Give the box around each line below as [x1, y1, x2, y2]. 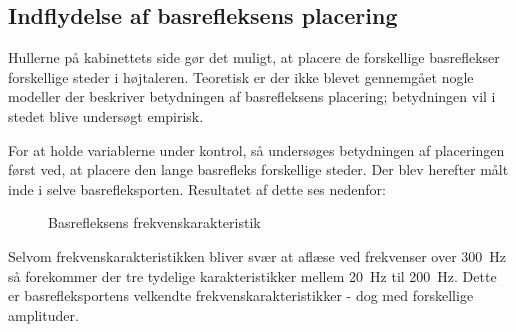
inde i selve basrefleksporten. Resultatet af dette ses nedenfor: [8, 178, 386, 199]
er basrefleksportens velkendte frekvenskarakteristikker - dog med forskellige [8, 285, 474, 306]
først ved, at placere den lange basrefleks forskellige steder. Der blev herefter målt [8, 159, 509, 180]
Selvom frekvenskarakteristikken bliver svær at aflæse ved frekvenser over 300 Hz [8, 245, 507, 266]
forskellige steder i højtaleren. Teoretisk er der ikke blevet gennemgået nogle [8, 66, 474, 87]
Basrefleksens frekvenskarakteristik [48, 212, 261, 233]
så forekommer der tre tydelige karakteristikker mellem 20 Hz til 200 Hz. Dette [8, 265, 497, 286]
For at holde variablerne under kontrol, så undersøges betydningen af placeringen [8, 139, 505, 160]
